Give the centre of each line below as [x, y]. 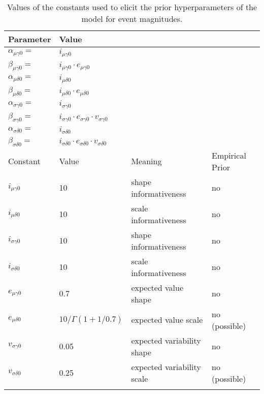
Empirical [229, 155]
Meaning [146, 161]
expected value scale [167, 320]
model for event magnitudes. [132, 19]
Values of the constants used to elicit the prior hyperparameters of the [132, 7]
